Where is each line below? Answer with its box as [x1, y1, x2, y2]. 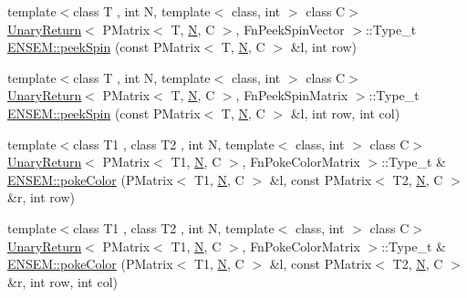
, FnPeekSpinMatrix [235, 86, 348, 105]
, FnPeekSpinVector [235, 19, 345, 38]
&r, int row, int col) [7, 272, 119, 291]
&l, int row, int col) [290, 103, 400, 122]
